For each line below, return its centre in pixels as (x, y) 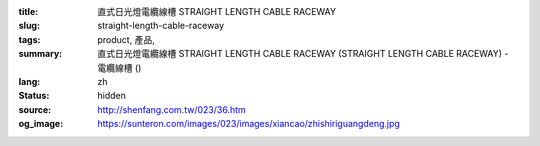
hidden (112, 96)
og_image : (41, 124)
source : (35, 109)
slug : (29, 26)
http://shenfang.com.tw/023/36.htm (172, 109)
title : (28, 11)
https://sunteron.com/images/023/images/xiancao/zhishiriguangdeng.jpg (248, 124)
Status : (34, 96)
